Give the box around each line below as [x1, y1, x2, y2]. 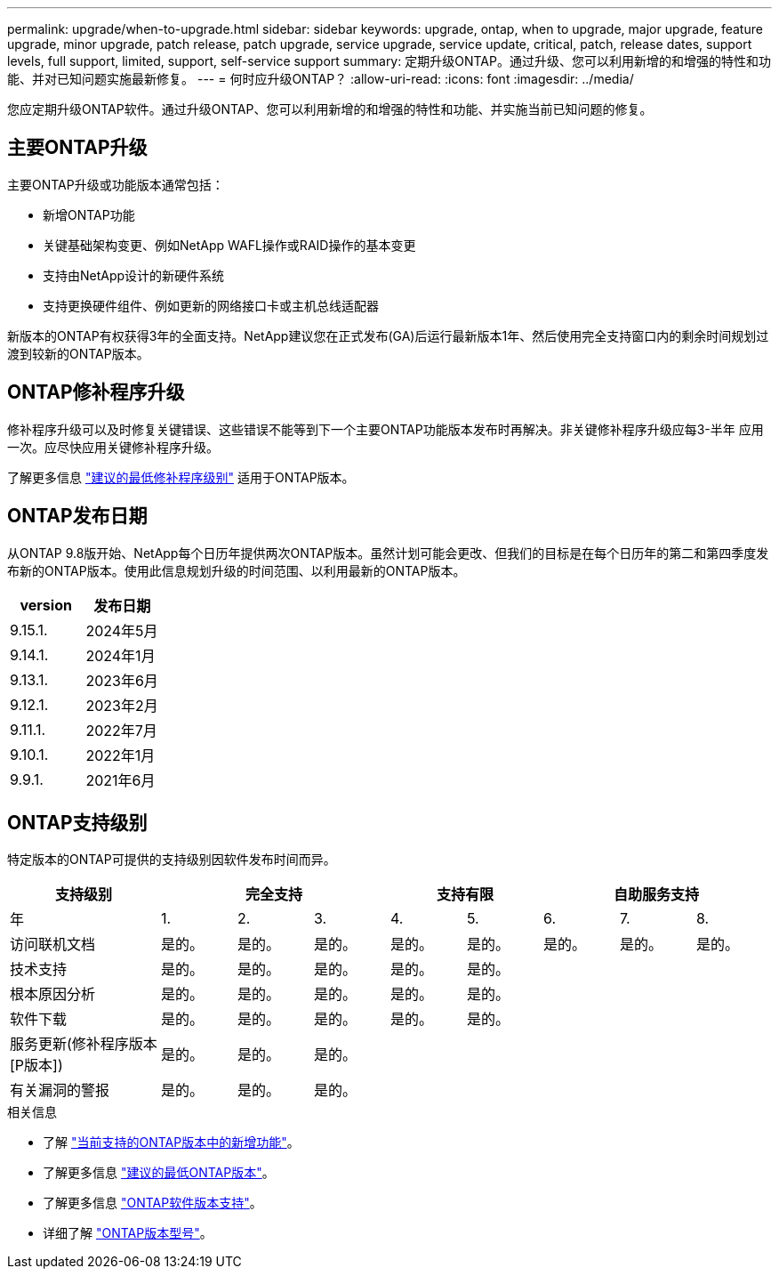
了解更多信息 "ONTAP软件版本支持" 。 [43, 1195, 262, 1211]
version [20, 595, 72, 614]
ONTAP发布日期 [7, 505, 148, 528]
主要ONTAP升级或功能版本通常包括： [7, 176, 224, 192]
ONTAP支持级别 [7, 811, 148, 834]
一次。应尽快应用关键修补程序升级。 [7, 439, 219, 455]
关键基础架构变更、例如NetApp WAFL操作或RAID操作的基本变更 [43, 237, 416, 253]
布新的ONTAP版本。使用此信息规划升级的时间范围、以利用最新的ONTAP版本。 [7, 562, 466, 578]
